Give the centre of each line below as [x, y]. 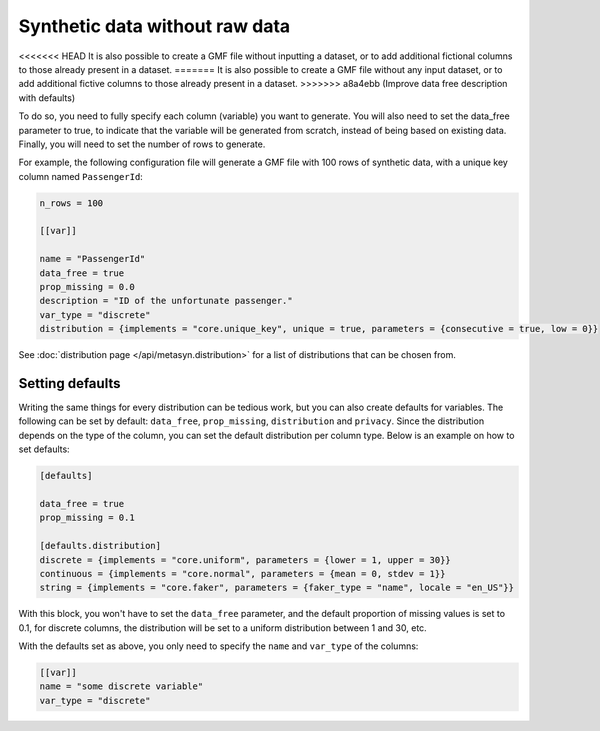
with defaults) [47, 97]
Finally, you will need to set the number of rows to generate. [142, 144]
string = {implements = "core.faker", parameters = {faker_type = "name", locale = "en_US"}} [277, 588]
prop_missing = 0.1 [87, 518]
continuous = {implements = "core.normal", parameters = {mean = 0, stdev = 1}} [242, 573]
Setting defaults [69, 383]
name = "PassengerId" [92, 259]
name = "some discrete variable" [121, 686]
